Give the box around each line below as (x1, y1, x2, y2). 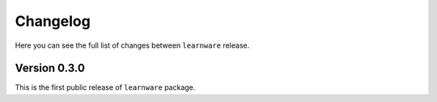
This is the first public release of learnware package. (15, 83, 196, 92)
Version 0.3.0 (15, 62, 85, 75)
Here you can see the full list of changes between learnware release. (15, 40, 250, 50)
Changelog (15, 12, 91, 30)
